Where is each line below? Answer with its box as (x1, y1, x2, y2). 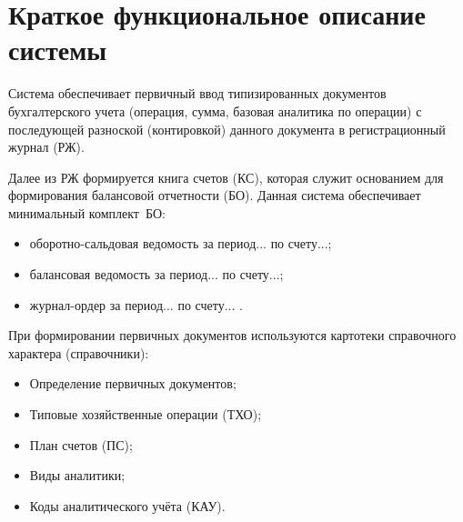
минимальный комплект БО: (8, 203, 166, 222)
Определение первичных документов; (29, 374, 237, 393)
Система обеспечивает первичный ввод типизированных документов (8, 84, 387, 103)
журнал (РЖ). (8, 137, 85, 156)
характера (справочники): (8, 343, 149, 362)
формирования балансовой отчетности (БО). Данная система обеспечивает (8, 186, 421, 205)
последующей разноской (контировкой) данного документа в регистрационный (8, 119, 446, 138)
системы (8, 31, 107, 68)
